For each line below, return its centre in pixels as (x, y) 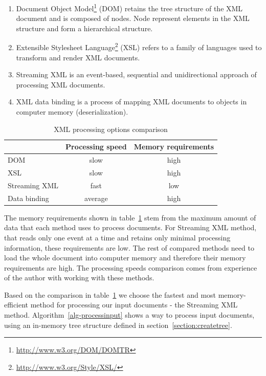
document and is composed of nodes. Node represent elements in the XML (133, 18)
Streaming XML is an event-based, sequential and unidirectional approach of (136, 74)
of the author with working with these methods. (79, 278)
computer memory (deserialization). (72, 112)
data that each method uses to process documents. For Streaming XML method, (130, 227)
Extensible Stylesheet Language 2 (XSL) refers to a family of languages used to (139, 47)
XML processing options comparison (111, 129)
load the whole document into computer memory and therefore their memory (125, 258)
